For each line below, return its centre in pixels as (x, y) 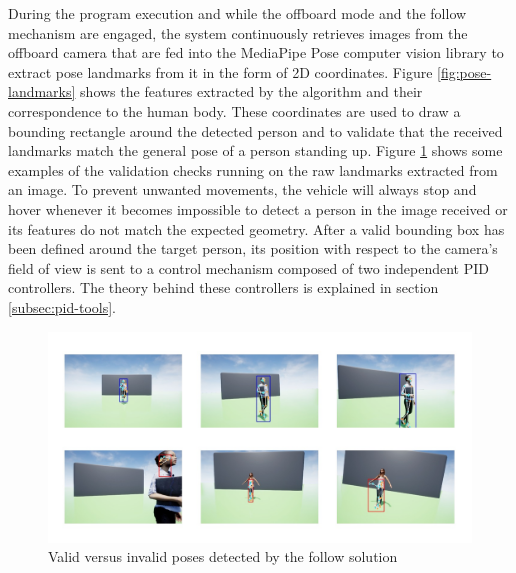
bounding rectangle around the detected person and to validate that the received (255, 130)
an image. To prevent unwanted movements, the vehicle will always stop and (242, 189)
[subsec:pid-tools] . (62, 306)
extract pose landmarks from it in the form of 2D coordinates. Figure (220, 71)
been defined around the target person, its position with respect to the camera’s (253, 248)
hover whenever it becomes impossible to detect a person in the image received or (258, 208)
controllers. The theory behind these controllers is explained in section (223, 287)
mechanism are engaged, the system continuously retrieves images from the (238, 32)
